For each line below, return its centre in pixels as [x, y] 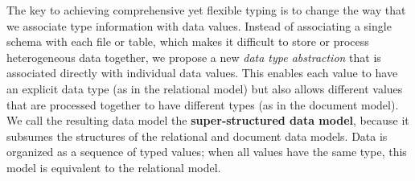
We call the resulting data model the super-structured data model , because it [208, 120]
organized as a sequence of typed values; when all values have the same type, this [207, 152]
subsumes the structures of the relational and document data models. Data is [197, 136]
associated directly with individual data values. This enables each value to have [202, 73]
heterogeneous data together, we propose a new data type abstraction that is [194, 57]
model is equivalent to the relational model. [114, 167]
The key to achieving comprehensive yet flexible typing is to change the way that [206, 10]
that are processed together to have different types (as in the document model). [203, 104]
